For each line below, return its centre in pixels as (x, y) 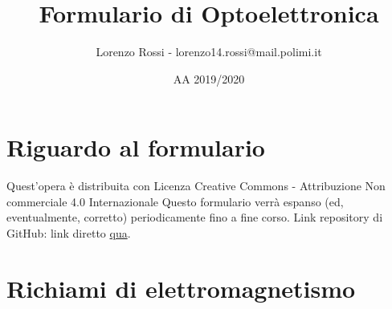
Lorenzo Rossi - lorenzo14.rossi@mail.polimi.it (209, 52)
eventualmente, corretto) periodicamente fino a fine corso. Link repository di (195, 217)
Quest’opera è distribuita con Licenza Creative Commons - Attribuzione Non (196, 186)
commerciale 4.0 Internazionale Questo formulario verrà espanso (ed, (175, 201)
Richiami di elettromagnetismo (181, 288)
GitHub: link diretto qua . (69, 233)
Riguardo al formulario (136, 147)
